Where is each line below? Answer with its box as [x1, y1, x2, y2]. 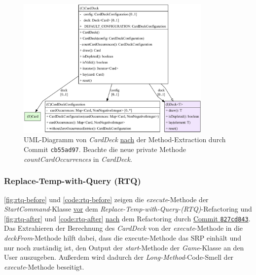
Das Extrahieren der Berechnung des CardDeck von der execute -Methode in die [4, 223, 243, 233]
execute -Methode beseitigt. [4, 261, 84, 272]
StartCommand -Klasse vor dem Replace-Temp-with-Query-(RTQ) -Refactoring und [4, 204, 252, 214]
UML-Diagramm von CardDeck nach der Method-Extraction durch [24, 134, 226, 145]
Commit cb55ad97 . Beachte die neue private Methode [24, 144, 186, 154]
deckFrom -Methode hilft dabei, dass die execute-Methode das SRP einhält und [4, 232, 241, 243]
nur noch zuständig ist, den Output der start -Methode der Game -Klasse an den [4, 242, 244, 252]
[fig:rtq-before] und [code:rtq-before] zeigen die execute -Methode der [4, 194, 209, 204]
